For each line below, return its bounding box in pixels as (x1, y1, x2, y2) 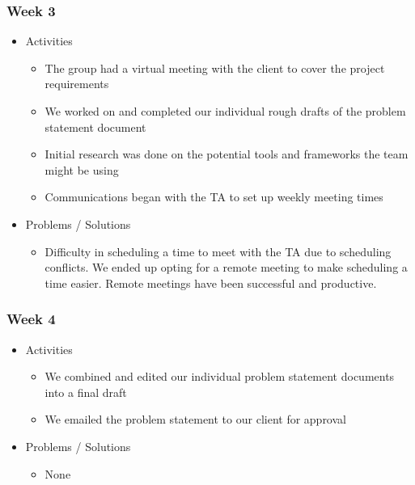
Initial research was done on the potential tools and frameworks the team (44, 145, 409, 162)
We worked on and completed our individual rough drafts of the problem (44, 103, 406, 119)
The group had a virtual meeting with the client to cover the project (44, 59, 385, 76)
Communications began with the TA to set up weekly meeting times (44, 188, 383, 205)
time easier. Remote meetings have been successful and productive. (44, 274, 377, 291)
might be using (44, 161, 119, 178)
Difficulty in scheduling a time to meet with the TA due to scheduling (44, 242, 392, 259)
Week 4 (6, 309, 56, 329)
